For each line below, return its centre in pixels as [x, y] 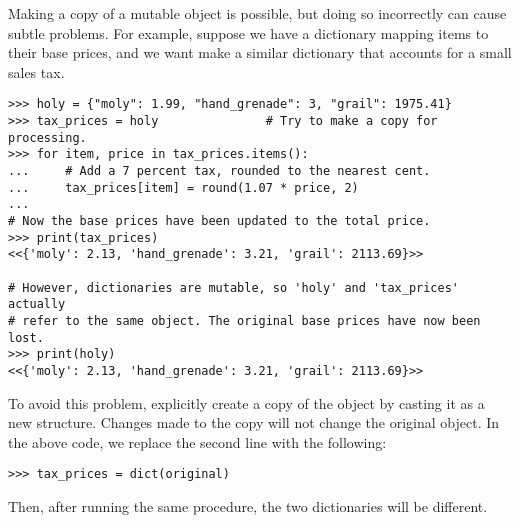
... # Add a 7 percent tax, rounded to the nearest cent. [219, 171]
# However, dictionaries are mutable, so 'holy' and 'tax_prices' [234, 287]
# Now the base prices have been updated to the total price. [219, 220]
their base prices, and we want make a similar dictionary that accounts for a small [260, 52]
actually [37, 304]
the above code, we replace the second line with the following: [197, 441]
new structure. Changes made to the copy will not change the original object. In [254, 422]
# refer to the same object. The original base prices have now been [244, 320]
